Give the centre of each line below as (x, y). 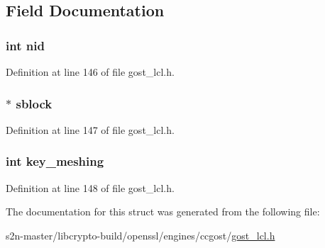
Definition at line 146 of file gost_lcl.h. (90, 72)
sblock (34, 103)
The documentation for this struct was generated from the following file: (163, 212)
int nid (25, 45)
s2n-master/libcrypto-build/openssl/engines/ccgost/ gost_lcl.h (141, 235)
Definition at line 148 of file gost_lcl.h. (90, 187)
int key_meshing (55, 161)
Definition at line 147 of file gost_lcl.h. (90, 129)
